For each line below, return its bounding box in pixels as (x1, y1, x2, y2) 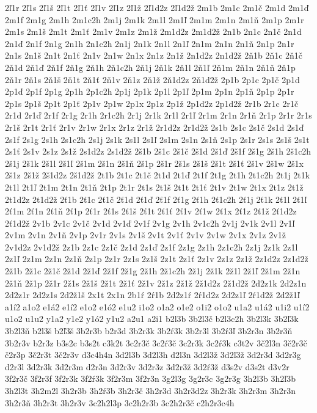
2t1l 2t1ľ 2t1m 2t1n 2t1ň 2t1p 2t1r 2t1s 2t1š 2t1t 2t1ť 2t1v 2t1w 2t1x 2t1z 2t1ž (5, 180, 304, 193)
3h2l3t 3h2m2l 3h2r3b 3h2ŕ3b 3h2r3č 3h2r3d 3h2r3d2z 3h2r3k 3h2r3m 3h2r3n (5, 384, 296, 397)
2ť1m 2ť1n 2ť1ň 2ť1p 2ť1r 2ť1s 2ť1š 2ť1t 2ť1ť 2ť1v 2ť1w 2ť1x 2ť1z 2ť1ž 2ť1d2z (5, 205, 297, 217)
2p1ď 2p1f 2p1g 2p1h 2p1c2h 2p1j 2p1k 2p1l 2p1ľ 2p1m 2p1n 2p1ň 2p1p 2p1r (5, 85, 294, 98)
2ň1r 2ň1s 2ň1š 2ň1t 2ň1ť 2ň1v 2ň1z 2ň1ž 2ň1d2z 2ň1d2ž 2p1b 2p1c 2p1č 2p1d (5, 73, 300, 86)
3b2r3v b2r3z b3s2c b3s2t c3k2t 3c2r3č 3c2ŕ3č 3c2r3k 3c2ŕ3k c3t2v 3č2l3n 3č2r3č (5, 336, 307, 349)
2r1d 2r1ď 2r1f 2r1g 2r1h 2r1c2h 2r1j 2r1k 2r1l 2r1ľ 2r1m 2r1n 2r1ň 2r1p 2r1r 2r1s (5, 109, 312, 122)
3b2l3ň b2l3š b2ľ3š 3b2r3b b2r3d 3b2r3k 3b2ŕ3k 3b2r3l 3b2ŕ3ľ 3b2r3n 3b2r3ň (5, 324, 293, 337)
